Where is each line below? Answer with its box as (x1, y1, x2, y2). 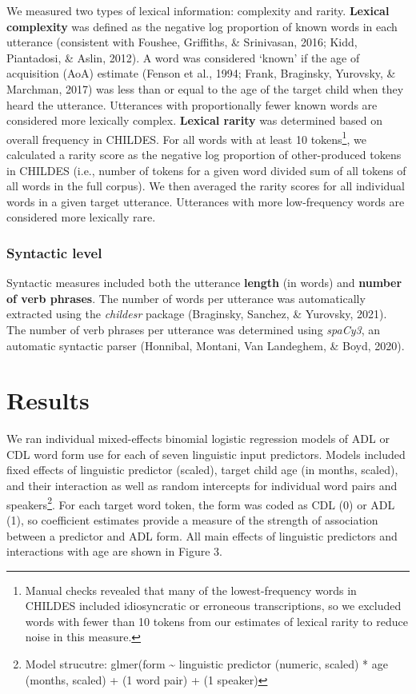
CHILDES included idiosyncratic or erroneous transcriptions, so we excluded (25, 597, 402, 614)
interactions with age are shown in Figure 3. (6, 543, 222, 560)
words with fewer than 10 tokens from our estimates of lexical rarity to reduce (25, 612, 408, 629)
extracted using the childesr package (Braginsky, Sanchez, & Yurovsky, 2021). (6, 305, 387, 322)
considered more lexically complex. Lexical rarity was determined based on (6, 112, 382, 129)
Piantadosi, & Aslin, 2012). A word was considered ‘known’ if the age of (6, 49, 360, 66)
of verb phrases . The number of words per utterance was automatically (6, 289, 366, 306)
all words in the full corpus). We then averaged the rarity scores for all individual (6, 177, 406, 194)
